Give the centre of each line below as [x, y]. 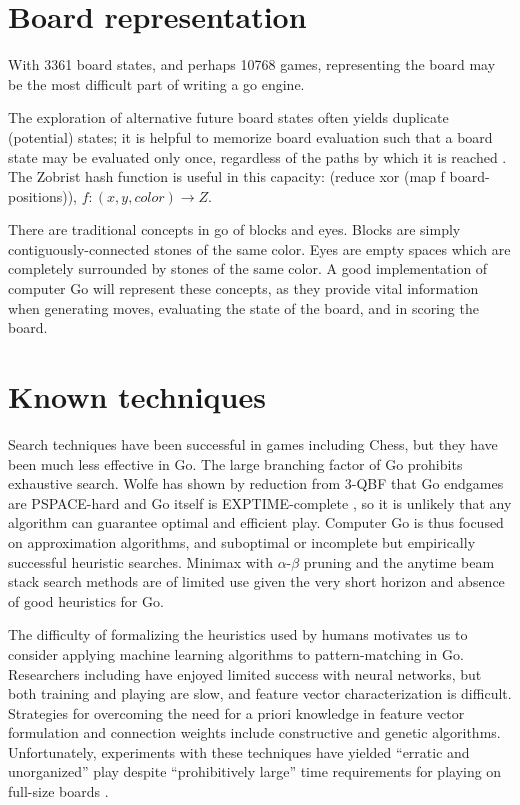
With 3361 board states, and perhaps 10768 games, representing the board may [252, 64]
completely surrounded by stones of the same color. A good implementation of [248, 268]
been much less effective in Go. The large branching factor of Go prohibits [235, 463]
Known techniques [137, 396]
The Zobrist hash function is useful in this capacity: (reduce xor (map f [226, 176]
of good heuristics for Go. [86, 600]
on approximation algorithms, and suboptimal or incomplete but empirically [242, 541]
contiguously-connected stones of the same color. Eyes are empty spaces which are [259, 248]
